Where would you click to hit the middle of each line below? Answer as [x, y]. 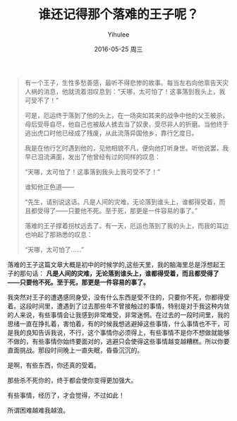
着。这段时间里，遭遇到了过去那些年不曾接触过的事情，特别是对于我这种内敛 [119, 306]
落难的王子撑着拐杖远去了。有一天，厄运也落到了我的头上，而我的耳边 [127, 225]
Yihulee [119, 34]
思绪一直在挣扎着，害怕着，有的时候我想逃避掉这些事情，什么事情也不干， [115, 324]
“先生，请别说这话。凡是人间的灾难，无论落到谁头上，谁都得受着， [122, 201]
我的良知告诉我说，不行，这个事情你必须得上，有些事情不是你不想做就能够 [121, 332]
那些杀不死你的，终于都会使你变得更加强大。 [72, 380]
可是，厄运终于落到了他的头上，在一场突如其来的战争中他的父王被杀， [127, 115]
